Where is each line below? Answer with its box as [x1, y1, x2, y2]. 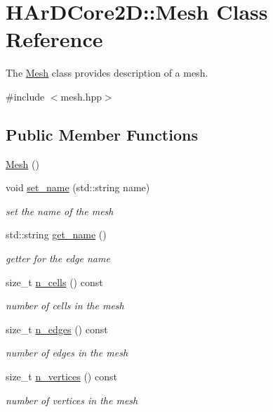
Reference [6, 25, 103, 53]
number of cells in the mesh [6, 298, 124, 313]
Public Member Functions [6, 123, 198, 145]
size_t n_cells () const [6, 274, 103, 289]
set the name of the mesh [6, 203, 114, 218]
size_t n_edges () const [6, 321, 108, 336]
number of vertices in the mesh [6, 392, 138, 407]
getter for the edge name [6, 251, 110, 266]
